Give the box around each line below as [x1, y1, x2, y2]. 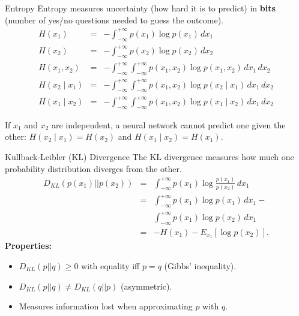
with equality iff [81, 260, 140, 272]
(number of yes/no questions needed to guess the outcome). [5, 13, 223, 26]
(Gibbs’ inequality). [164, 260, 237, 272]
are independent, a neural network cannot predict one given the [51, 118, 286, 131]
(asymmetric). [120, 279, 172, 292]
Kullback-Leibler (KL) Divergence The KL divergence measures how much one [5, 151, 294, 163]
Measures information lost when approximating [19, 300, 193, 312]
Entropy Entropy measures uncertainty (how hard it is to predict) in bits [5, 2, 276, 14]
